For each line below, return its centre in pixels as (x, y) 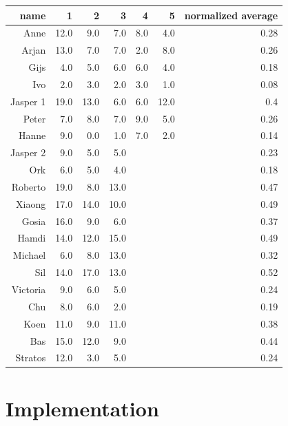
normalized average (231, 15)
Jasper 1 (28, 101)
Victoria (29, 289)
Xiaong (31, 203)
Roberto (29, 186)
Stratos (31, 358)
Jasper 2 (28, 152)
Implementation (82, 408)
